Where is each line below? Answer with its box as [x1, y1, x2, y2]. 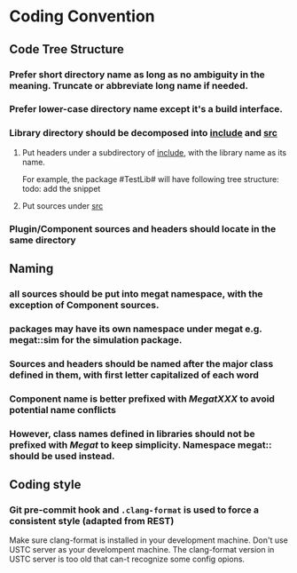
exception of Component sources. [9, 298, 160, 311]
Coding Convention [9, 6, 155, 27]
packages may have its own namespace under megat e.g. [9, 322, 262, 335]
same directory [9, 234, 77, 246]
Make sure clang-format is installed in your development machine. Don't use [9, 535, 288, 545]
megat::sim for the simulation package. [9, 333, 183, 346]
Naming [9, 261, 54, 276]
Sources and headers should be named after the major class [9, 357, 274, 370]
